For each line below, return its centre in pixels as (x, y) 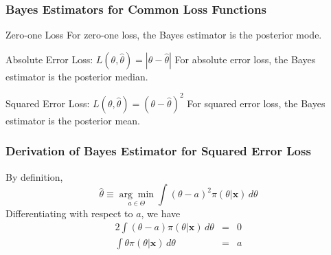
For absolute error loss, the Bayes (245, 59)
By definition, (34, 176)
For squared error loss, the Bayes (256, 103)
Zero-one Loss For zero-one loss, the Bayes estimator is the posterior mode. (164, 35)
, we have (161, 213)
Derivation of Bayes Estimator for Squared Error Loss (158, 151)
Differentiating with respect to (69, 213)
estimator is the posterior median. (77, 76)
